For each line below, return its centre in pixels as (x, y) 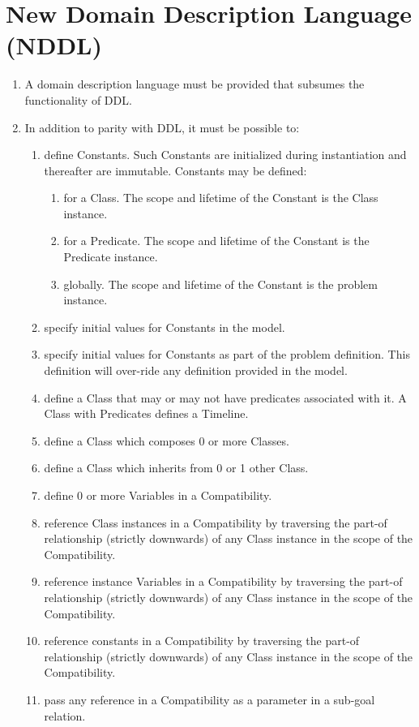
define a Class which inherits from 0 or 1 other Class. (176, 468)
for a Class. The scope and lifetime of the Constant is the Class (221, 198)
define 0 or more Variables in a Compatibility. (158, 495)
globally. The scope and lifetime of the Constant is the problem (220, 284)
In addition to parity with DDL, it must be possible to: (162, 127)
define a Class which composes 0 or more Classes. (167, 440)
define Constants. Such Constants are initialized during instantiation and (225, 155)
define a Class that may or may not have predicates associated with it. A (225, 397)
